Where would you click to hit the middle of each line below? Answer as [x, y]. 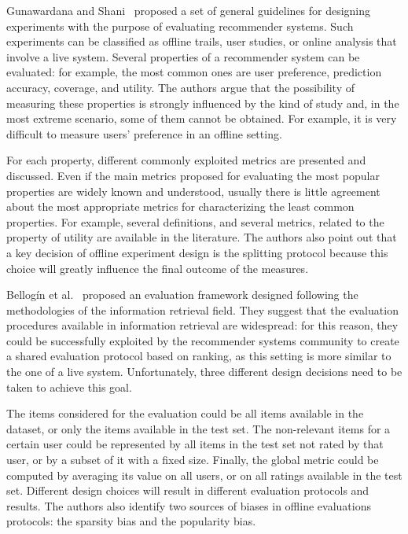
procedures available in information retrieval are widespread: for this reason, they [202, 325]
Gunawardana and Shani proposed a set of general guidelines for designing [189, 10]
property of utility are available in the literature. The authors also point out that [202, 237]
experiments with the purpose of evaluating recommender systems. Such [180, 26]
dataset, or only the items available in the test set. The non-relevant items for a [198, 428]
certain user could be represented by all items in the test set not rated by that [195, 444]
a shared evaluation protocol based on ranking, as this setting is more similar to [199, 356]
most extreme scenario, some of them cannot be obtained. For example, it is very [202, 118]
